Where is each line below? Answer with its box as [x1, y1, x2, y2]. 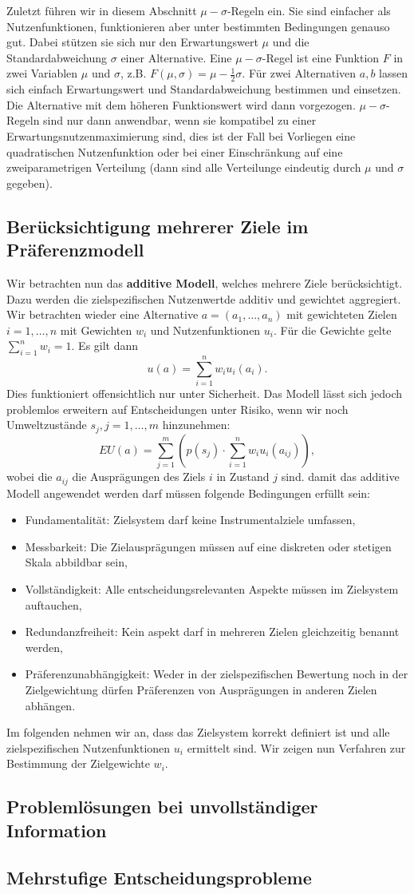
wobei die [6, 468, 53, 485]
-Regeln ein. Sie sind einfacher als [227, 2, 391, 18]
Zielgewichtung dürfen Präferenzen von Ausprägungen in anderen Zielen [25, 681, 377, 698]
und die [272, 34, 310, 50]
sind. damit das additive [281, 468, 400, 485]
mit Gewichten [60, 321, 132, 338]
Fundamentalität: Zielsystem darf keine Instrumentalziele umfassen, [25, 511, 356, 528]
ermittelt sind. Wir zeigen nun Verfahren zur [187, 739, 406, 756]
